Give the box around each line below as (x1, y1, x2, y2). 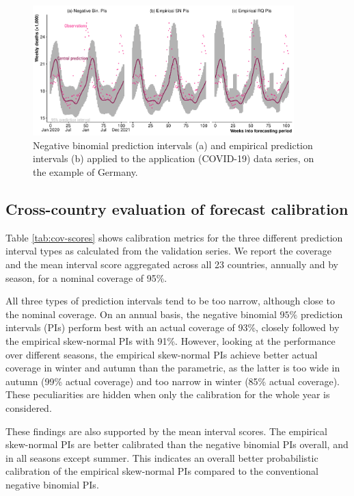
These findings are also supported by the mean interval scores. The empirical (5, 423, 327, 438)
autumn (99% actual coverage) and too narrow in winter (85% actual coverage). (5, 374, 340, 388)
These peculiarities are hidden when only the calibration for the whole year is (5, 387, 330, 402)
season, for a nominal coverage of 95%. (5, 270, 167, 285)
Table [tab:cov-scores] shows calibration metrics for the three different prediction (5, 230, 343, 244)
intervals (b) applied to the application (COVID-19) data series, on (33, 151, 314, 166)
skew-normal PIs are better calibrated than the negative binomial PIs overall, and (5, 437, 349, 452)
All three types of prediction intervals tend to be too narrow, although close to (5, 293, 335, 308)
